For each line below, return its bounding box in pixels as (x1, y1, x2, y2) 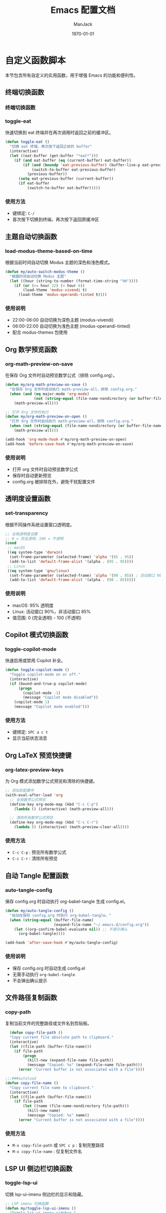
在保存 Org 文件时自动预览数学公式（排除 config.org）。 (5, 372, 118, 379)
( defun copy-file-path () (9, 1030, 63, 1035)
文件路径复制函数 (5, 993, 57, 1002)
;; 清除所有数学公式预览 (9, 815, 53, 821)
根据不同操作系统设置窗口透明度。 (5, 522, 75, 528)
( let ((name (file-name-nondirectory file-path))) (23, 1104, 129, 1109)
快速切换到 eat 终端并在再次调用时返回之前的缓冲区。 (5, 130, 114, 136)
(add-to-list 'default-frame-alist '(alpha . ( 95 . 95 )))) (9, 559, 134, 564)
